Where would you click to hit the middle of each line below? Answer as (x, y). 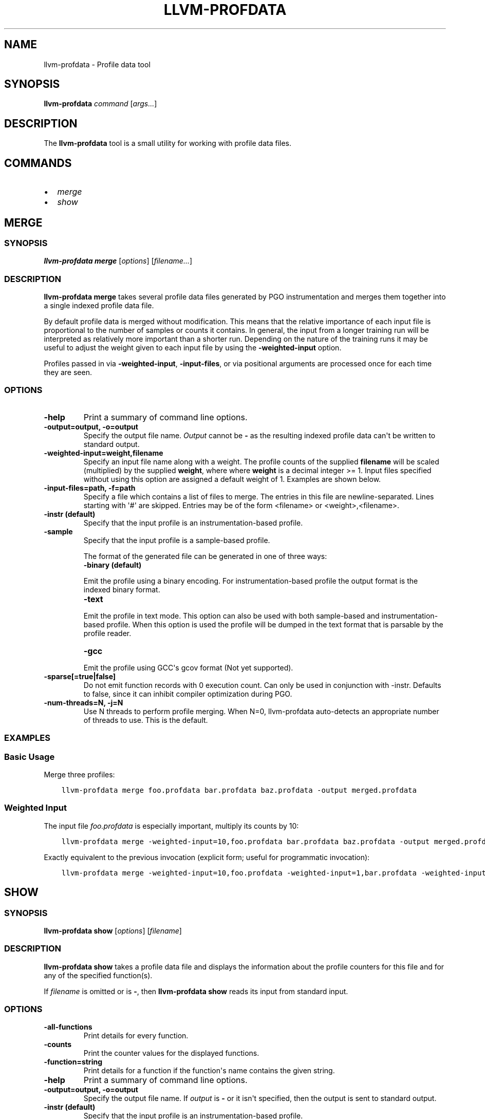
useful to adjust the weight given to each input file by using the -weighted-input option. (193, 348)
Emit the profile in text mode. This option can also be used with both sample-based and (231, 616)
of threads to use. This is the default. (146, 720)
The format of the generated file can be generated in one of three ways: (205, 556)
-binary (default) (113, 565)
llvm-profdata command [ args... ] (100, 104)
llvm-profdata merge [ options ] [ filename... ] (118, 261)
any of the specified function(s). (98, 975)
